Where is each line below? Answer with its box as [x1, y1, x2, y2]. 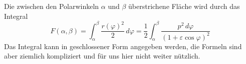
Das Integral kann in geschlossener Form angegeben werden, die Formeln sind [4, 41, 242, 51]
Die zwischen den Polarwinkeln [4, 1, 99, 11]
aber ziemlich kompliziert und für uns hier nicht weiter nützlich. [4, 51, 200, 61]
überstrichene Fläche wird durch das [128, 1, 240, 11]
